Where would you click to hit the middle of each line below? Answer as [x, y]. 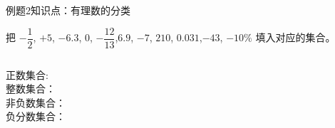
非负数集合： [36, 102]
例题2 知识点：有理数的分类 [68, 10]
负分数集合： [36, 116]
